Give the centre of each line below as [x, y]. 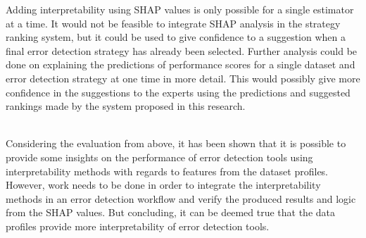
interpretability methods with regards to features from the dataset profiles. [167, 171]
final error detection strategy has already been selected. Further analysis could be [182, 50]
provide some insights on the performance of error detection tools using [159, 157]
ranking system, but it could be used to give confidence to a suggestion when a [176, 37]
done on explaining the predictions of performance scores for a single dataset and [181, 64]
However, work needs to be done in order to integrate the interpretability [163, 185]
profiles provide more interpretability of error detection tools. [138, 226]
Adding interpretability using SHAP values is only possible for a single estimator [180, 9]
